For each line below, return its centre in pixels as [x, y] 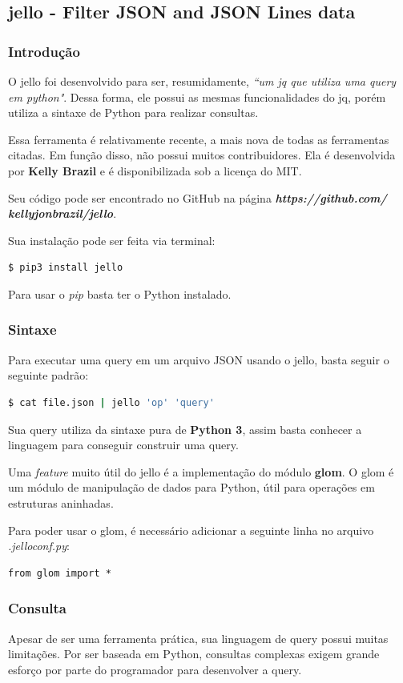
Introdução [44, 51]
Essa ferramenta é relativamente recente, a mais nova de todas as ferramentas [199, 139]
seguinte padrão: [48, 375]
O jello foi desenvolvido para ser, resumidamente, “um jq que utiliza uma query [202, 81]
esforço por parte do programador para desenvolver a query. [155, 669]
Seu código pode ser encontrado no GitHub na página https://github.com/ [197, 197]
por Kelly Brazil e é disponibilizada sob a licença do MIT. [155, 170]
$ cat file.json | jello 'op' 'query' [111, 402]
